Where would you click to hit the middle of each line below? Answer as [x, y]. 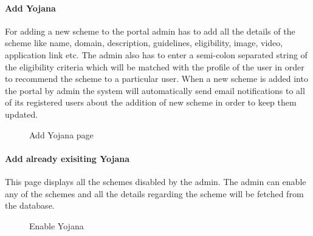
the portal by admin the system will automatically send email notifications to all [155, 90]
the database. [30, 205]
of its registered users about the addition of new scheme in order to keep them [151, 102]
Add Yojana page [61, 134]
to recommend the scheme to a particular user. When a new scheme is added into [156, 79]
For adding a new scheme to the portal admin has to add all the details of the [150, 31]
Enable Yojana [57, 225]
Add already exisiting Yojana [67, 158]
